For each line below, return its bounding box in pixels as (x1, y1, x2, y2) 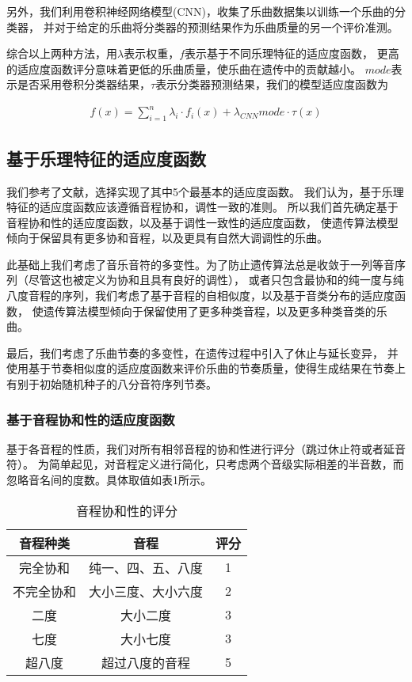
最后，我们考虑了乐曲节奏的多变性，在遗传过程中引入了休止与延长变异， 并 (6, 344, 399, 361)
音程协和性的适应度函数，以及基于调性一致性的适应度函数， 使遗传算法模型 (6, 214, 399, 230)
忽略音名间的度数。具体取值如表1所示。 (6, 472, 212, 488)
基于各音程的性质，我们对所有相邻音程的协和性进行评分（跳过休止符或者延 (6, 440, 395, 457)
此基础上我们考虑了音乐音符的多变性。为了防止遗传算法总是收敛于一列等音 (6, 256, 395, 272)
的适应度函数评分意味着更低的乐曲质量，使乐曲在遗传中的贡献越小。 (6, 60, 361, 77)
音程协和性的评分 (76, 501, 178, 520)
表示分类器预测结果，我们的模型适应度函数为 (155, 76, 389, 93)
